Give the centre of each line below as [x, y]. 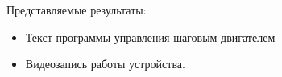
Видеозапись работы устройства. [105, 64]
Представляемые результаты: [77, 10]
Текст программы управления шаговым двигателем [150, 36]
